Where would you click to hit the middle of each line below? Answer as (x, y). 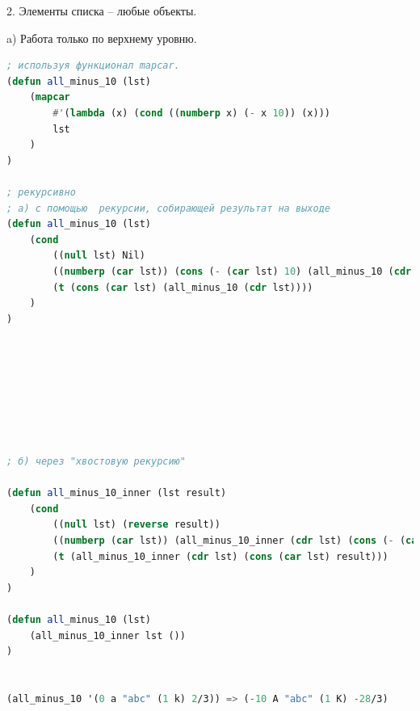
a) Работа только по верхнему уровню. (102, 38)
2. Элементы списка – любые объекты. (102, 11)
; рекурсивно (41, 192)
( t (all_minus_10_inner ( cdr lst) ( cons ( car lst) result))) (220, 556)
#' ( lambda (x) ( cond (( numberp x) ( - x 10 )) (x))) (191, 113)
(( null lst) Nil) (99, 256)
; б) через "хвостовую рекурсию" (96, 462)
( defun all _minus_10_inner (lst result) (117, 493)
